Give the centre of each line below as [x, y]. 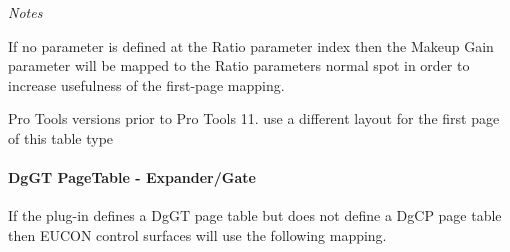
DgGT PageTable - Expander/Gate [132, 177]
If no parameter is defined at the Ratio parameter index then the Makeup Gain [251, 45]
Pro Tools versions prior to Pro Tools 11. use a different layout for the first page [254, 118]
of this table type [61, 137]
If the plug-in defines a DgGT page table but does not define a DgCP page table [255, 215]
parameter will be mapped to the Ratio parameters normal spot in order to [239, 65]
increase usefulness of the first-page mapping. [146, 84]
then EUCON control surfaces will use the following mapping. [197, 234]
